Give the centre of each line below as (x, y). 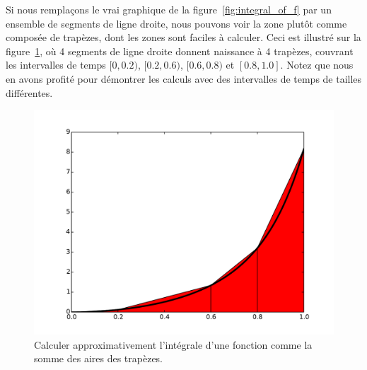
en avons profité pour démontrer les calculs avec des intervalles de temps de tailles (184, 78)
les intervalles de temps (56, 65)
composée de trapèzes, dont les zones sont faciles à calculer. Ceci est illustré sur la (183, 37)
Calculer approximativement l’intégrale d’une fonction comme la (173, 344)
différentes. (29, 92)
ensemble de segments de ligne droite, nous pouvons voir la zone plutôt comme (176, 23)
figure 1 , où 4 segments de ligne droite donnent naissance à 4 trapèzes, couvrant (180, 51)
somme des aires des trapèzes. (99, 358)
